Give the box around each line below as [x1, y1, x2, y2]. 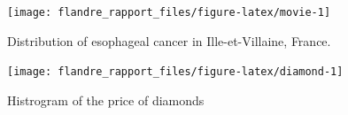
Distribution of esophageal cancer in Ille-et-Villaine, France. [7, 31, 331, 50]
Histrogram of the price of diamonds [7, 90, 205, 109]
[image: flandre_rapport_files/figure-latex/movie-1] [7, 6, 331, 19]
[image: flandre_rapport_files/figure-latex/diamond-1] [7, 65, 344, 79]
